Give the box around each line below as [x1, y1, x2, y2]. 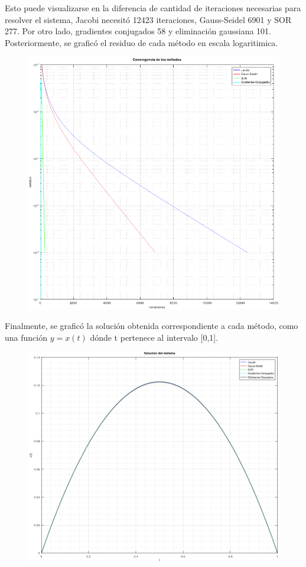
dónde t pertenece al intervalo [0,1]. [90, 331, 219, 343]
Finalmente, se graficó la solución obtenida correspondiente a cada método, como [5, 320, 298, 332]
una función [5, 331, 47, 343]
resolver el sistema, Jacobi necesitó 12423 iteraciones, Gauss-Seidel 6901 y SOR [5, 13, 292, 25]
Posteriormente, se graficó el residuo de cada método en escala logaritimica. [5, 36, 278, 48]
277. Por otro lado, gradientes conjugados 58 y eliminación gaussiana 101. [5, 25, 271, 37]
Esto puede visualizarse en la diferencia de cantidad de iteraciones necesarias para [5, 2, 301, 14]
